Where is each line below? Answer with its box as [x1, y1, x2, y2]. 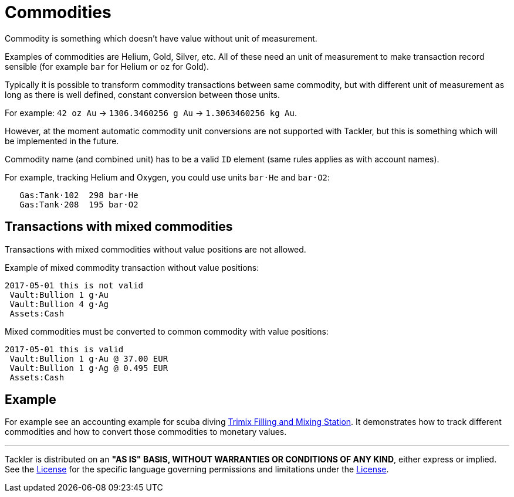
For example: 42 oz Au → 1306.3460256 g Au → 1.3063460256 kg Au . [5, 107, 297, 118]
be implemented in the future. [5, 135, 119, 146]
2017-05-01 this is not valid [5, 280, 144, 290]
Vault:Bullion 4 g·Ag [9, 299, 109, 309]
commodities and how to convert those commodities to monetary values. [5, 427, 287, 437]
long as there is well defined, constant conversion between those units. [5, 89, 280, 100]
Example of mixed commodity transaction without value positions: [5, 262, 259, 273]
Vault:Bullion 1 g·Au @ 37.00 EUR [9, 353, 168, 363]
